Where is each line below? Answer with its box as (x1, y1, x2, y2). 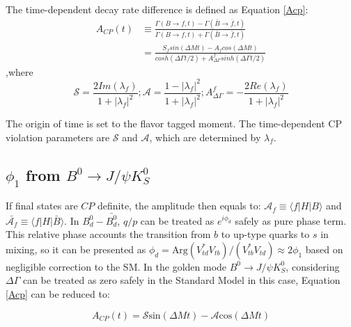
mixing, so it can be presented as (6, 241, 146, 256)
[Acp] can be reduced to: (6, 286, 110, 301)
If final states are (6, 198, 78, 213)
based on (305, 241, 343, 256)
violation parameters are (6, 129, 110, 144)
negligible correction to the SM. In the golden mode (6, 259, 227, 273)
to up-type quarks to (221, 227, 310, 241)
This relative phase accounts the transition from (6, 227, 211, 241)
